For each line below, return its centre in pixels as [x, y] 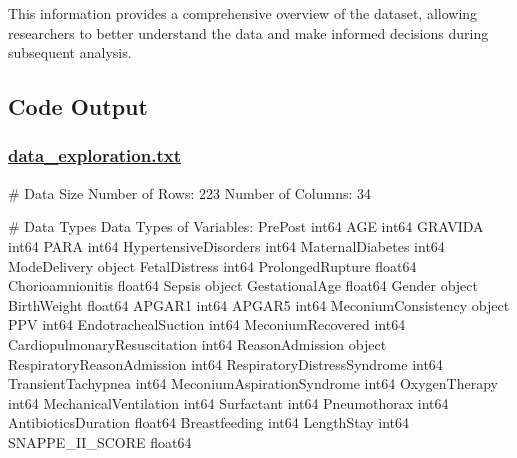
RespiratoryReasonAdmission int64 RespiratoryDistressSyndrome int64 [225, 363]
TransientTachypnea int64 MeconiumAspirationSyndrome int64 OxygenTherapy [253, 383]
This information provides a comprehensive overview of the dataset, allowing [243, 13]
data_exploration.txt [94, 155]
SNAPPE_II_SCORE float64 [100, 441]
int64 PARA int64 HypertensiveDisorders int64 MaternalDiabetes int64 [226, 245]
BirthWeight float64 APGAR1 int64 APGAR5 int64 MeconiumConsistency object [259, 304]
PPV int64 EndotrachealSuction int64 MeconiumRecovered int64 [207, 324]
